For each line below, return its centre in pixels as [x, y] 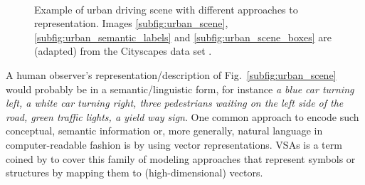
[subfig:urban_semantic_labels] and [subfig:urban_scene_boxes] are [183, 37]
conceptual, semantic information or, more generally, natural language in [164, 131]
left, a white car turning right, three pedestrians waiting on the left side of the [175, 103]
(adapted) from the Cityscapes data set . [123, 51]
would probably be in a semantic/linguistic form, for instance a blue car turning [180, 89]
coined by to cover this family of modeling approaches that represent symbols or [181, 158]
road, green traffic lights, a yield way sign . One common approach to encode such [182, 116]
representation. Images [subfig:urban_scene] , [131, 23]
